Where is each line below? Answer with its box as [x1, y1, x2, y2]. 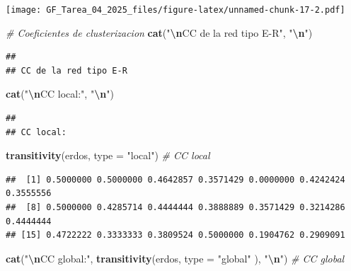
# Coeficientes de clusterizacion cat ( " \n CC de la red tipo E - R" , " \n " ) [6, 25, 313, 40]
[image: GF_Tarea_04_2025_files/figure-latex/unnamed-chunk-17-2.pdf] [6, 5, 345, 15]
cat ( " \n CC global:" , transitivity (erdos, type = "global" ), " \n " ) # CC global [6, 250, 345, 265]
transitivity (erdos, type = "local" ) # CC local [6, 148, 210, 163]
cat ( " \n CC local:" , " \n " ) [6, 86, 114, 101]
